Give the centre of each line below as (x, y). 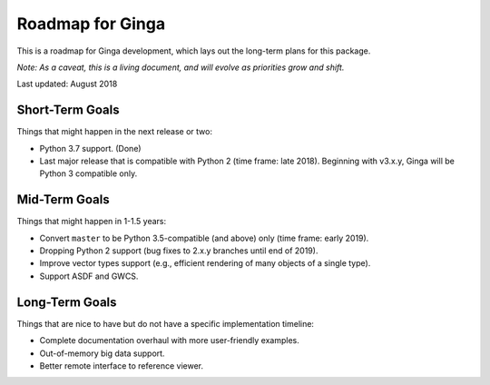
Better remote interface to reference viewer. (122, 365)
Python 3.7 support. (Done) (90, 148)
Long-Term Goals (67, 302)
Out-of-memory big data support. (102, 353)
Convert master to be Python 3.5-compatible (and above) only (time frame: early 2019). (204, 238)
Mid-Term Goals (63, 200)
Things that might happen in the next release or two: (115, 132)
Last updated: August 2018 (67, 84)
